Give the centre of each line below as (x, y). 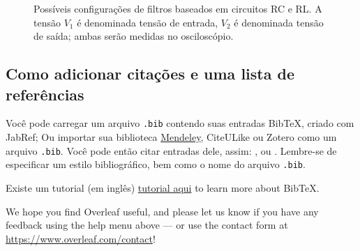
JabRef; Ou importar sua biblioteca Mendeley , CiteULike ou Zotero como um (171, 137)
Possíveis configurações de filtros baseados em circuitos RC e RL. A (178, 8)
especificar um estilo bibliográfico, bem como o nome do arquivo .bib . (156, 164)
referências (45, 94)
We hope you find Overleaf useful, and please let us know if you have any (162, 211)
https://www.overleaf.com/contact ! (81, 238)
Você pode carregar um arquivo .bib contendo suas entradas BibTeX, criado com (180, 123)
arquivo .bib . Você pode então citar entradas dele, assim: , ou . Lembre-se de (171, 150)
